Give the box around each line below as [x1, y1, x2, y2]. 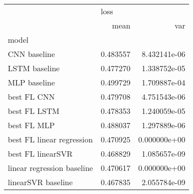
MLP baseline [8, 77, 55, 88]
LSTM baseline [8, 62, 60, 74]
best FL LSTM [8, 105, 60, 116]
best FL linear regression [8, 134, 93, 145]
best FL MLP [8, 119, 55, 131]
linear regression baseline [8, 162, 93, 173]
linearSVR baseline [8, 176, 73, 188]
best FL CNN [8, 91, 55, 102]
